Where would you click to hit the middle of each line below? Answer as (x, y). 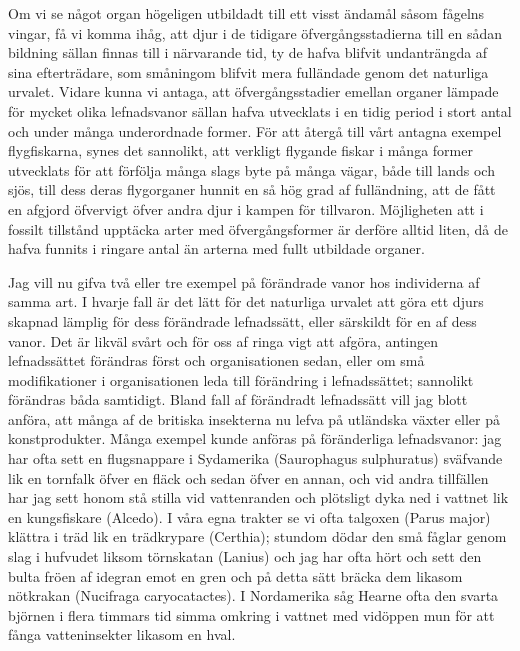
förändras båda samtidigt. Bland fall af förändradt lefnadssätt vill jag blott (238, 399)
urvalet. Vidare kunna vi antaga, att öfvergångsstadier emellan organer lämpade (253, 91)
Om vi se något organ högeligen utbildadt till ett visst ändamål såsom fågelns (246, 13)
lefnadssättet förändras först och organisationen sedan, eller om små (216, 360)
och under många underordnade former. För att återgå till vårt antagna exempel (255, 130)
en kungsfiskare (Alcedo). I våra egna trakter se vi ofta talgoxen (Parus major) (249, 516)
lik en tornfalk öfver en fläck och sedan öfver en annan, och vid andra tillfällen (248, 477)
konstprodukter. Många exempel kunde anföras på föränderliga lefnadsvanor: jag (255, 438)
